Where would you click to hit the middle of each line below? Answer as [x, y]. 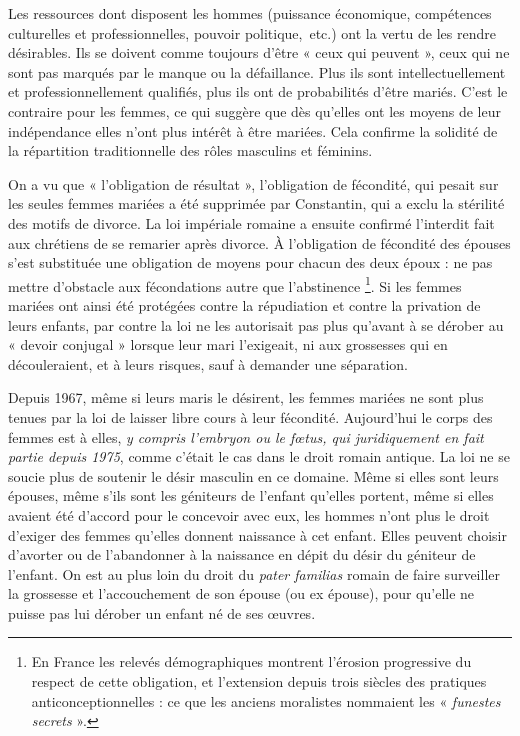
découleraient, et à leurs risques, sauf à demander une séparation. [208, 363]
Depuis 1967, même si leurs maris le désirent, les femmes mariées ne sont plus [246, 397]
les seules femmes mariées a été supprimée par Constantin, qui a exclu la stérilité [256, 203]
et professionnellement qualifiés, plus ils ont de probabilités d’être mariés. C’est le [258, 91]
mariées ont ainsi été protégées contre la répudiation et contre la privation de [244, 304]
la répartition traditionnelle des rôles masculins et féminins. [190, 150]
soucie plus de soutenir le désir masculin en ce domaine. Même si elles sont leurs [253, 475]
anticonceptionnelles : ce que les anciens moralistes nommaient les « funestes [266, 700]
